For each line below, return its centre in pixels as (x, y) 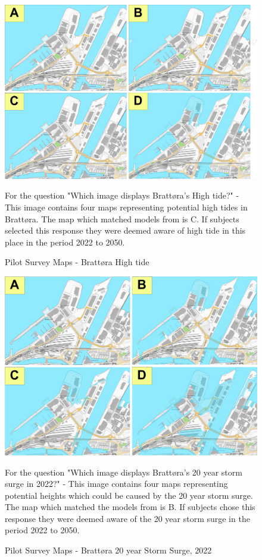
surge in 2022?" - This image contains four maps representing (116, 484)
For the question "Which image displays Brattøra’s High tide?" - (122, 195)
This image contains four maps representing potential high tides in (126, 207)
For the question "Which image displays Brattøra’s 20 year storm (124, 472)
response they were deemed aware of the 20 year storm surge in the (127, 518)
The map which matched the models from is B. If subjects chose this (130, 507)
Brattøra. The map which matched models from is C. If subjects (122, 218)
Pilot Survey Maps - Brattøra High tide (77, 262)
